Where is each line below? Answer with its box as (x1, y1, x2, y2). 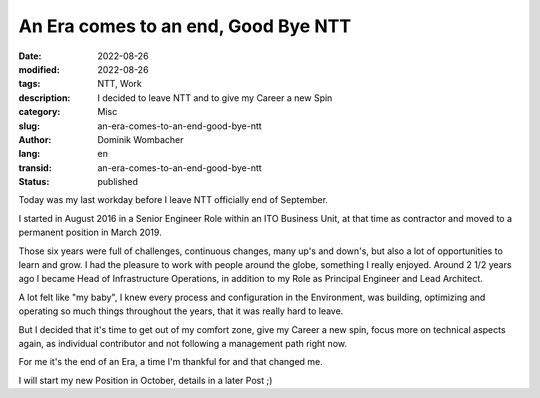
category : (18, 106, 61, 118)
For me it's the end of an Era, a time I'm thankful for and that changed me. (18, 356, 324, 368)
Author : (18, 133, 52, 145)
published (97, 176, 139, 188)
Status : (18, 176, 50, 188)
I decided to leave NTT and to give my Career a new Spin (97, 91, 333, 104)
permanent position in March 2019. (18, 226, 162, 239)
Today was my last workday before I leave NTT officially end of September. (18, 194, 329, 206)
